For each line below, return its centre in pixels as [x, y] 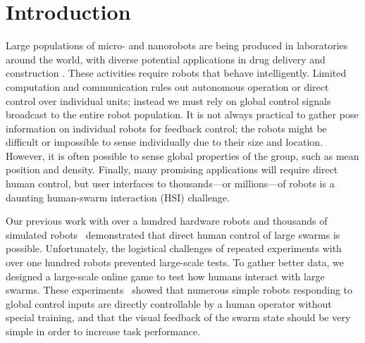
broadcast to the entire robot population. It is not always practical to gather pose [182, 114]
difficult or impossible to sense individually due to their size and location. [165, 142]
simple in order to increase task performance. [103, 331]
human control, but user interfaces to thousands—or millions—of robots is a [170, 183]
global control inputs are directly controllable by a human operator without [169, 303]
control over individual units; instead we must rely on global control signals [168, 100]
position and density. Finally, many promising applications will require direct [172, 169]
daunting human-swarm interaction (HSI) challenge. [118, 197]
